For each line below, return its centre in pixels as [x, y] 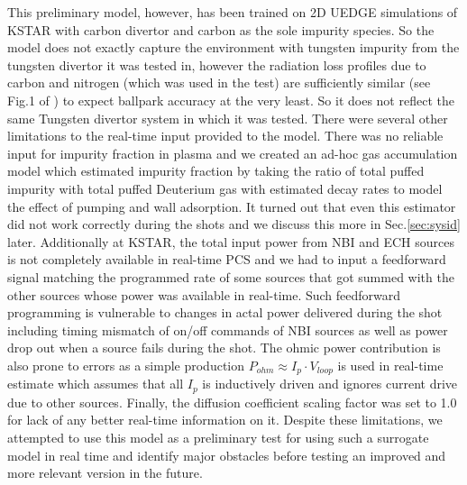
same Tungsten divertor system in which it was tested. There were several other [228, 118]
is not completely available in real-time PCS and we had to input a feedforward [227, 259]
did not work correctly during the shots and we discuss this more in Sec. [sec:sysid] [234, 224]
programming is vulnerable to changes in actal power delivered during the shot [225, 312]
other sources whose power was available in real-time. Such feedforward [204, 294]
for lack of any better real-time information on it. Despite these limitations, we [225, 420]
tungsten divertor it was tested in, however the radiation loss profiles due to [217, 64]
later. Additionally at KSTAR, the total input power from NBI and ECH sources [231, 241]
